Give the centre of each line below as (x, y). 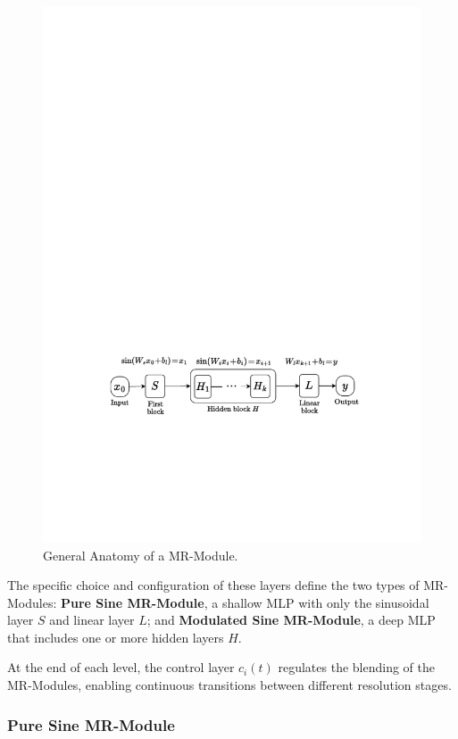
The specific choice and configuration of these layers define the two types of (213, 585)
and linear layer (92, 620)
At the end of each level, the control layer (121, 667)
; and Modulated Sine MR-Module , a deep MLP (291, 620)
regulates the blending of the (356, 667)
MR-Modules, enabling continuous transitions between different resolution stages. (229, 685)
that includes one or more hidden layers (116, 637)
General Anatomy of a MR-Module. (141, 555)
